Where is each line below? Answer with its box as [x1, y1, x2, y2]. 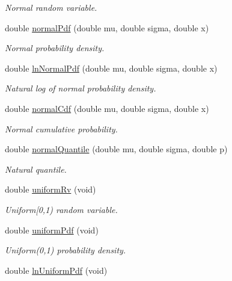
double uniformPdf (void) [5, 223, 99, 236]
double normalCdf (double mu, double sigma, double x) [5, 102, 209, 114]
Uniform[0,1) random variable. [5, 203, 118, 215]
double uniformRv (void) [5, 183, 96, 196]
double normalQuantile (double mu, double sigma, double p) [5, 143, 228, 155]
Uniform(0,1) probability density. [5, 244, 126, 256]
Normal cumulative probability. [5, 122, 118, 135]
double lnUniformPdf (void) [5, 264, 108, 276]
